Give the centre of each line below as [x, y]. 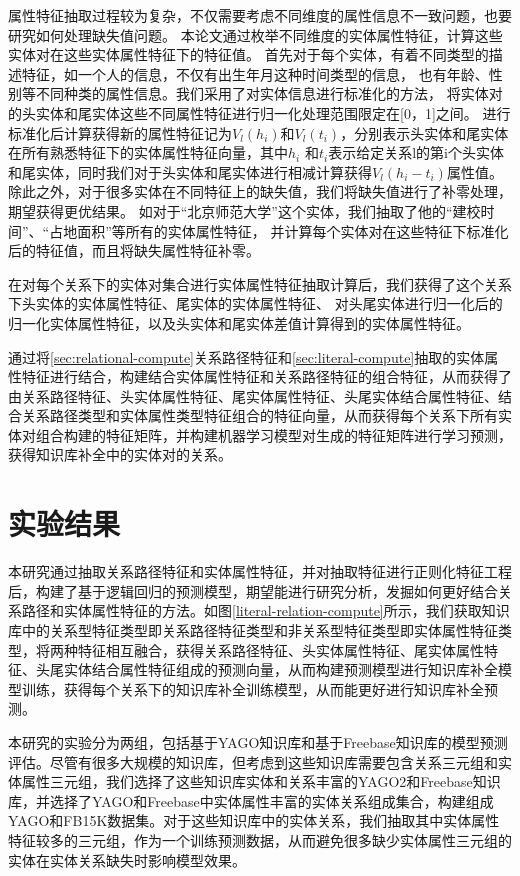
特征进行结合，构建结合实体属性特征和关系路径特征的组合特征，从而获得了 [266, 376]
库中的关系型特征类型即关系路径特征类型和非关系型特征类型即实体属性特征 [253, 629]
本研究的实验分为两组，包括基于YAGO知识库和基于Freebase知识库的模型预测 [258, 741]
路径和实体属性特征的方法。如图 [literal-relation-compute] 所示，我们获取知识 [265, 610]
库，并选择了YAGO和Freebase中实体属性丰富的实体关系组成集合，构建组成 [251, 800]
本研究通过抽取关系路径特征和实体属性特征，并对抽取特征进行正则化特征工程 [260, 571]
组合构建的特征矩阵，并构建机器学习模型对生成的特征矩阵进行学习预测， [273, 434]
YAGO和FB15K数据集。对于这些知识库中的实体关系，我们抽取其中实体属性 [254, 820]
